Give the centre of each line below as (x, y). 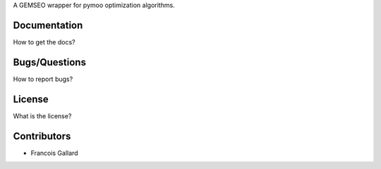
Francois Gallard (54, 153)
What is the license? (42, 115)
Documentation (48, 25)
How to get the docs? (44, 42)
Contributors (42, 136)
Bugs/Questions (49, 62)
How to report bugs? (43, 79)
